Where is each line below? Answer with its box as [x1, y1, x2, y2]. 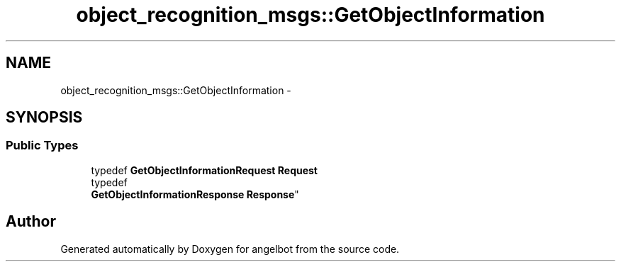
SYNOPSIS [6, 108, 83, 127]
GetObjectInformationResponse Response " [91, 188, 299, 200]
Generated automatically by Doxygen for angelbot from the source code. [60, 242, 400, 255]
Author [6, 212, 56, 231]
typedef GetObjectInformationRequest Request [91, 164, 318, 176]
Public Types [6, 138, 79, 153]
